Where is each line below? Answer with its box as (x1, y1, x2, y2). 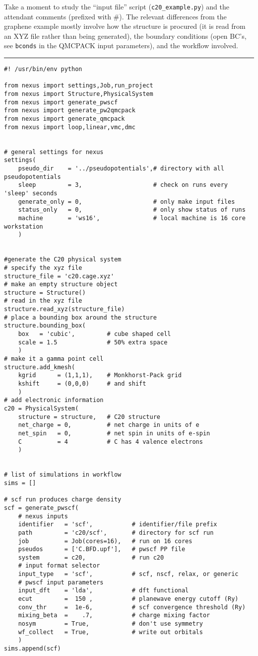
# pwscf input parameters (18, 578, 104, 586)
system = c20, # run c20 (18, 554, 164, 561)
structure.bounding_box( (4, 322, 86, 329)
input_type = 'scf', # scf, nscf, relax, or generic (18, 571, 239, 578)
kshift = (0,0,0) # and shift (18, 380, 146, 388)
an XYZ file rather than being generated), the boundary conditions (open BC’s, (4, 30, 247, 41)
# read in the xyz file (4, 297, 82, 305)
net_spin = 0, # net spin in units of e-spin (18, 429, 210, 437)
